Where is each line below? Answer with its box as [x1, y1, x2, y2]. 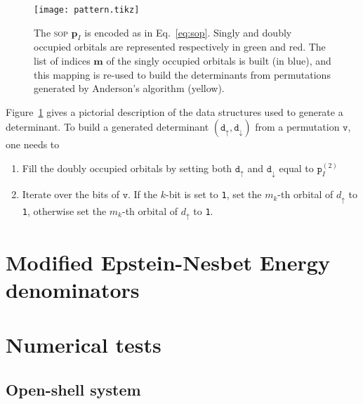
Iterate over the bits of [22, 187, 119, 202]
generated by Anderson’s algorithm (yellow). [34, 81, 225, 96]
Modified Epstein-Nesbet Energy [6, 247, 330, 276]
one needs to [6, 137, 60, 152]
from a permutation [255, 119, 340, 134]
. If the [128, 187, 158, 202]
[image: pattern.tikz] [34, 5, 140, 15]
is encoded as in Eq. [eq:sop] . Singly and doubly [84, 25, 292, 39]
